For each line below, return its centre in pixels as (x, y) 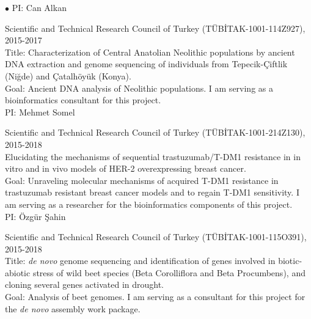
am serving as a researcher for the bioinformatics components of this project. (149, 204)
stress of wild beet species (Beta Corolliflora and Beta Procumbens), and (169, 272)
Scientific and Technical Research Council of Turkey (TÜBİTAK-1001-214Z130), (155, 132)
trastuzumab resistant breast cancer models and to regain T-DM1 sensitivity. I (152, 192)
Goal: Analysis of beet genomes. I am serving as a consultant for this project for (155, 297)
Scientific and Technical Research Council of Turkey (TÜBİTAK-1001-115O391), (156, 237)
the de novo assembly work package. (73, 308)
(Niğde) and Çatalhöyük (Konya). (68, 75)
